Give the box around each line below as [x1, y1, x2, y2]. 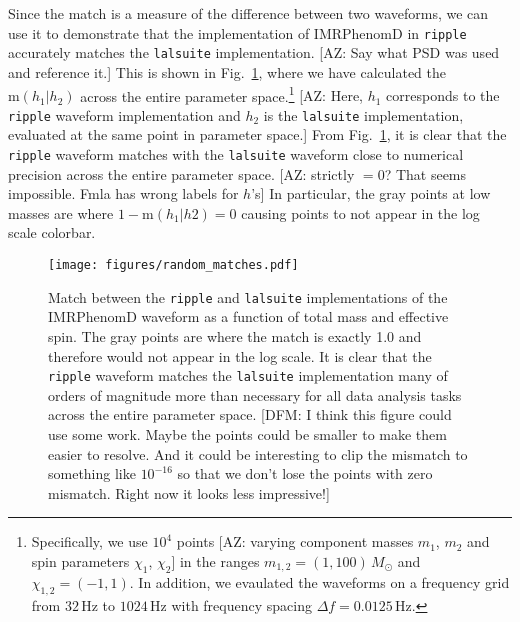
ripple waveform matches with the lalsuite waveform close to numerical [8, 144, 464, 164]
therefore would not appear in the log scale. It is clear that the [48, 345, 432, 366]
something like [48, 463, 136, 484]
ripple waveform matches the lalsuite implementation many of [48, 365, 448, 386]
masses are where [8, 202, 114, 223]
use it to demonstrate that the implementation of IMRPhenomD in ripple [8, 22, 467, 43]
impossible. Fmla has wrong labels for [8, 183, 239, 204]
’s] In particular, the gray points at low [251, 183, 491, 204]
